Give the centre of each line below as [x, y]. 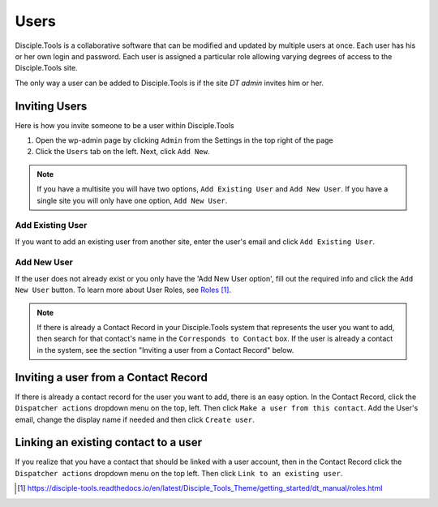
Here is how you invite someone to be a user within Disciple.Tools [125, 125]
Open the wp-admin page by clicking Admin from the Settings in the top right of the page [185, 140]
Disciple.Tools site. [46, 68]
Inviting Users [51, 106]
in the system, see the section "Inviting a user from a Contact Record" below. [165, 350]
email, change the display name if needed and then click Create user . [135, 419]
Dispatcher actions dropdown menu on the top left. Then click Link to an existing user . [179, 473]
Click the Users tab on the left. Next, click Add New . [122, 152]
